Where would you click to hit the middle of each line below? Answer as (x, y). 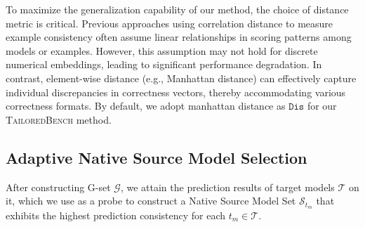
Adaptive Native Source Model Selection (157, 157)
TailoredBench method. (59, 119)
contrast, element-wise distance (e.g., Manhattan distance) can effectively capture (181, 78)
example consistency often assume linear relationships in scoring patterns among (179, 37)
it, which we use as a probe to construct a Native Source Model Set (151, 201)
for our (322, 106)
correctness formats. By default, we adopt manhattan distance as (146, 106)
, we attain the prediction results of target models (227, 187)
